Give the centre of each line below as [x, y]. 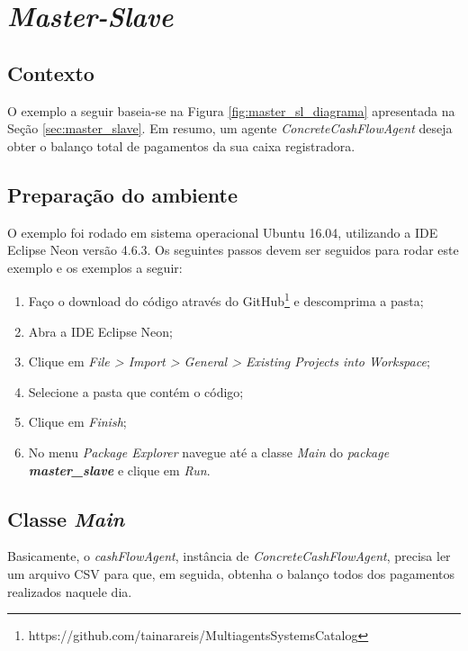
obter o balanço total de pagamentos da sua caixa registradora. [181, 145]
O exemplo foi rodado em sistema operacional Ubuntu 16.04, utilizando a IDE [223, 232]
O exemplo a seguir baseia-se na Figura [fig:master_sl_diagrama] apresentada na [231, 110]
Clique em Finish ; [77, 422]
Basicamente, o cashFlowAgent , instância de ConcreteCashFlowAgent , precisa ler [229, 556]
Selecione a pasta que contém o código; [136, 391]
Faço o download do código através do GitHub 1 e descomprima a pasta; [226, 299]
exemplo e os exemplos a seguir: [95, 267]
